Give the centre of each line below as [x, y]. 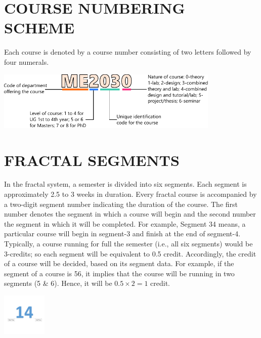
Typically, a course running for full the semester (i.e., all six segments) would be [128, 244]
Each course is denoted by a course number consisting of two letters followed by [128, 52]
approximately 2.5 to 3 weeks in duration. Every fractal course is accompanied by [130, 194]
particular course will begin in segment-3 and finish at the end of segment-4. [122, 234]
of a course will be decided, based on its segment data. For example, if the [119, 263]
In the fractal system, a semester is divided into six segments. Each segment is [125, 184]
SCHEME [39, 28]
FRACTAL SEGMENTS [92, 160]
